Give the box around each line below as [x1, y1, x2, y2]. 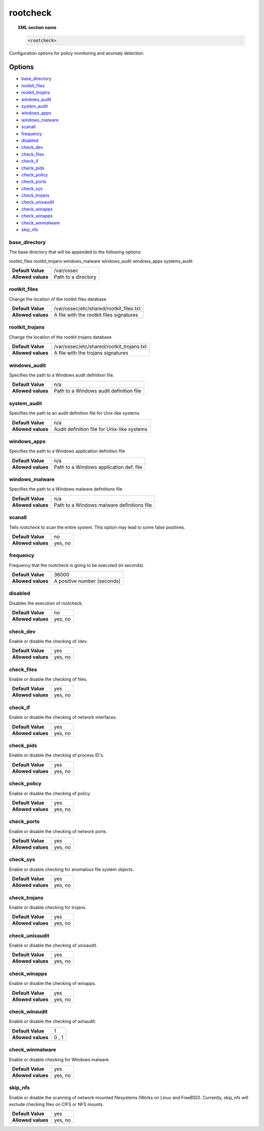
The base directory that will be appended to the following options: [9, 249, 142, 255]
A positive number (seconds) [54, 578, 121, 585]
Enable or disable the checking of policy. [9, 790, 91, 796]
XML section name [18, 25, 57, 30]
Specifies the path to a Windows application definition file [9, 448, 126, 454]
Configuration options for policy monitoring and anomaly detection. [9, 50, 144, 56]
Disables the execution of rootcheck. [9, 600, 83, 606]
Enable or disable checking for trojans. [9, 904, 87, 910]
